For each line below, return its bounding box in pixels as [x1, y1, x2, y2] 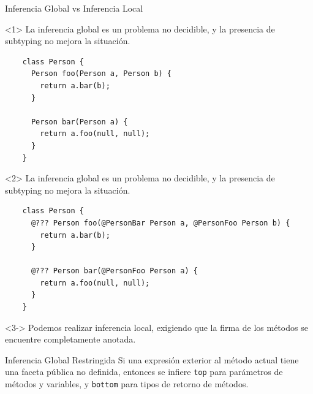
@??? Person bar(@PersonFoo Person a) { [31, 267, 198, 276]
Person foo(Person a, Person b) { [31, 69, 172, 78]
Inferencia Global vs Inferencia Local [5, 2, 143, 14]
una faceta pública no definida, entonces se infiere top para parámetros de [5, 365, 283, 378]
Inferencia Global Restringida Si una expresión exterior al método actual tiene [5, 353, 299, 366]
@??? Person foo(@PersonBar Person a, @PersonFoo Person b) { [31, 218, 290, 227]
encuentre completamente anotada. [5, 333, 136, 346]
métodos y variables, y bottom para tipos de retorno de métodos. [5, 377, 249, 390]
